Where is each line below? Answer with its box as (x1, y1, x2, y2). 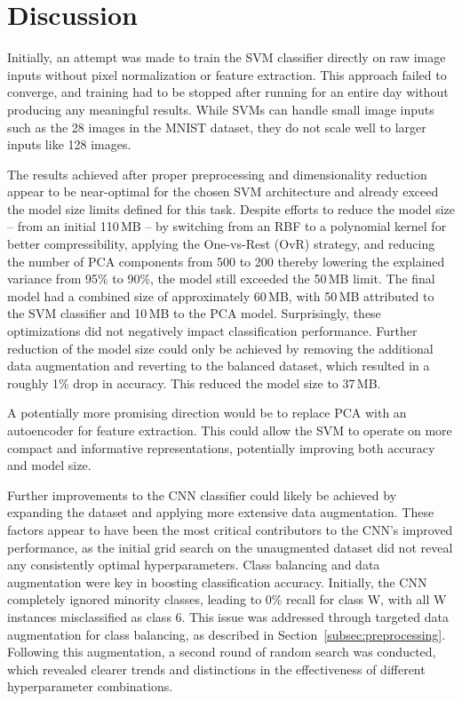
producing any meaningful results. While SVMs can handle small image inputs (7, 100, 434, 118)
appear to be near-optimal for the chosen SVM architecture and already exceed (7, 182, 439, 201)
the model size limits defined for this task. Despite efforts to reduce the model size (7, 199, 455, 218)
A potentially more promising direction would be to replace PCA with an (7, 403, 407, 422)
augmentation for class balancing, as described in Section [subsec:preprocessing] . (7, 625, 446, 643)
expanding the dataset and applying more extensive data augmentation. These (7, 503, 434, 522)
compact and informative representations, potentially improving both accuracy (7, 438, 435, 457)
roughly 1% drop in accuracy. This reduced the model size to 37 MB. (7, 373, 381, 392)
